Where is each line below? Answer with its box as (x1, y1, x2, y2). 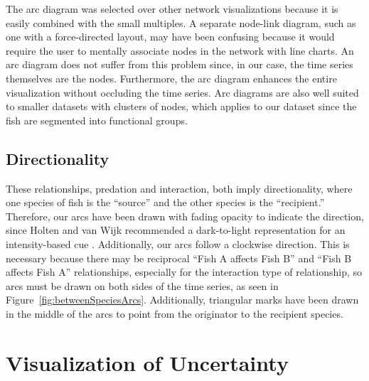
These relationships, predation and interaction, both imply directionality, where (6, 181, 353, 195)
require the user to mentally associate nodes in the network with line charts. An (6, 43, 354, 58)
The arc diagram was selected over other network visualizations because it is (6, 1, 338, 16)
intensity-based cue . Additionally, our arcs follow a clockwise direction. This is (6, 236, 350, 251)
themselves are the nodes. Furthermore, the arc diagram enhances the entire (6, 70, 337, 85)
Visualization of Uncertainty (6, 348, 289, 377)
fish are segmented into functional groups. (6, 112, 188, 127)
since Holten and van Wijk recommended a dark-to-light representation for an (6, 222, 346, 237)
